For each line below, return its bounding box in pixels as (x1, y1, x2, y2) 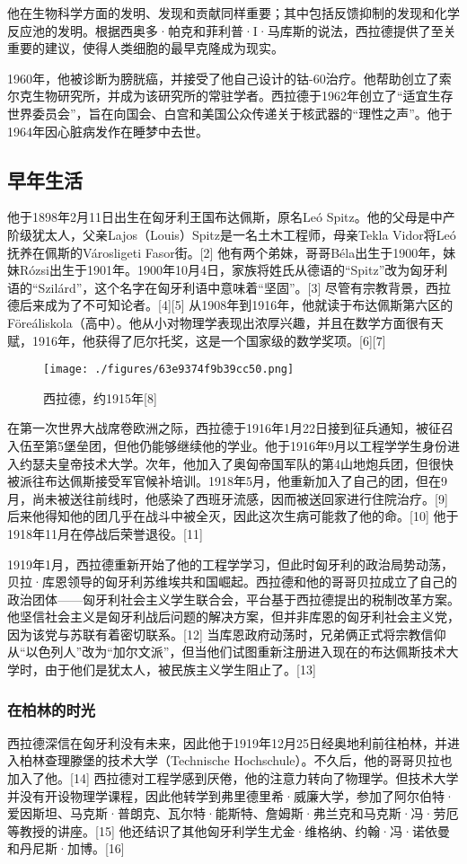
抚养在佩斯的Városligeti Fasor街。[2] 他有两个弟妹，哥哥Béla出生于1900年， (7, 242, 444, 261)
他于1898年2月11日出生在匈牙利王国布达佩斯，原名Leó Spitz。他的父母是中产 (7, 207, 455, 226)
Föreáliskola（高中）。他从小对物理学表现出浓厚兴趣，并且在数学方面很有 (7, 313, 431, 331)
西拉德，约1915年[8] (43, 388, 157, 407)
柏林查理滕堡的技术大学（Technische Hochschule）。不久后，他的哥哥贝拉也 (19, 751, 453, 770)
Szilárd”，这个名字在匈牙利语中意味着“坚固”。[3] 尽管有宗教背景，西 (38, 278, 438, 296)
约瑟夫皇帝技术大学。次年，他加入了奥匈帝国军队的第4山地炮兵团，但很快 (19, 454, 454, 472)
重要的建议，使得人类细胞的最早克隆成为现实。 (7, 39, 284, 57)
